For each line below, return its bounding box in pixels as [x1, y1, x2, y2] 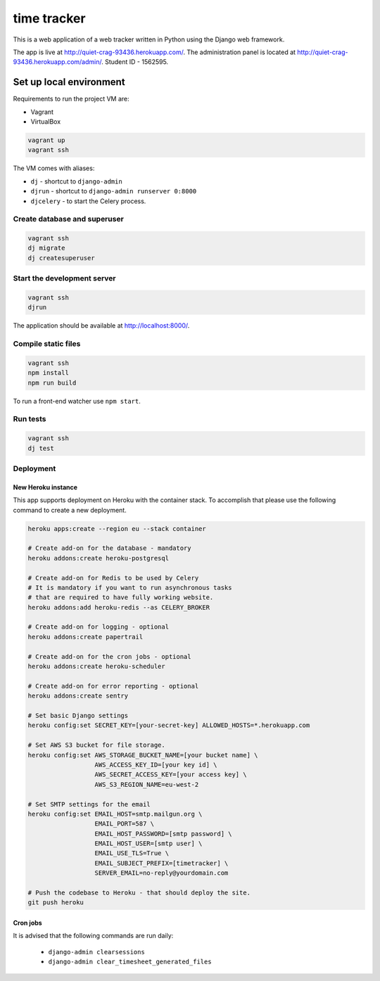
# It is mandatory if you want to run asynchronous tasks [27, 584, 232, 591]
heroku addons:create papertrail [27, 633, 144, 641]
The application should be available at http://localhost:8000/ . [13, 321, 190, 330]
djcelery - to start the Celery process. [30, 197, 146, 205]
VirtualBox [30, 117, 61, 126]
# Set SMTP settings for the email [27, 800, 151, 808]
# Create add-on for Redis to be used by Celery [27, 574, 199, 582]
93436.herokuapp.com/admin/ [13, 58, 102, 66]
